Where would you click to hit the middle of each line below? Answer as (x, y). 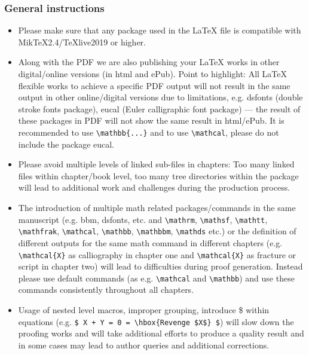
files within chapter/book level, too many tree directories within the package (158, 175)
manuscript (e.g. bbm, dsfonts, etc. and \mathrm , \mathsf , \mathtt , (143, 219)
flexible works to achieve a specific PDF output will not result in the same (154, 85)
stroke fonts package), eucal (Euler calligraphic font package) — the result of (159, 108)
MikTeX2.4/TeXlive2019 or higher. (82, 42)
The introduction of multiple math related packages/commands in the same (157, 207)
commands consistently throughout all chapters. (106, 290)
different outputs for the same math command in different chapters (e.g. (150, 242)
